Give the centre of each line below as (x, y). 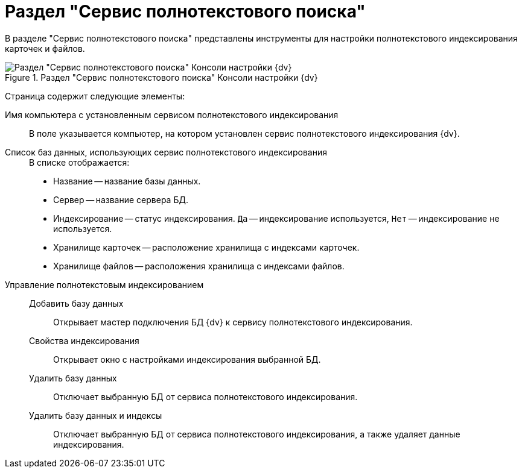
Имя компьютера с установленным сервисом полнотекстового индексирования (172, 114)
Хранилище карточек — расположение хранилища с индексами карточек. (206, 247)
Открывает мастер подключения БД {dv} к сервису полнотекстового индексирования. (233, 322)
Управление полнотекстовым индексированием (104, 284)
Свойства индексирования (84, 340)
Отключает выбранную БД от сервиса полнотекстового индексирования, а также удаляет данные (257, 434)
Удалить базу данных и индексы (96, 415)
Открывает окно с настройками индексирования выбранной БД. (187, 359)
